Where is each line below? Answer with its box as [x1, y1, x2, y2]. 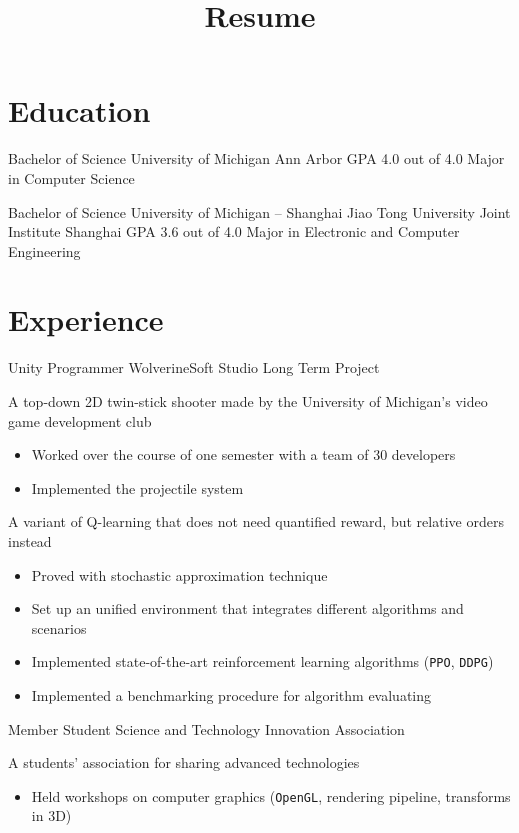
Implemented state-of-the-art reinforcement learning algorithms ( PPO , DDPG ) [31, 651, 494, 672]
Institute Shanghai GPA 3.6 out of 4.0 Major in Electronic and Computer [8, 221, 460, 242]
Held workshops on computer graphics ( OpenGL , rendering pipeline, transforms [31, 785, 511, 806]
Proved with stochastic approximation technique [31, 564, 328, 585]
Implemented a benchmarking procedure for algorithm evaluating [31, 685, 432, 705]
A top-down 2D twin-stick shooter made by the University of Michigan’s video [8, 391, 488, 411]
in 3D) [31, 805, 72, 826]
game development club [8, 410, 152, 431]
